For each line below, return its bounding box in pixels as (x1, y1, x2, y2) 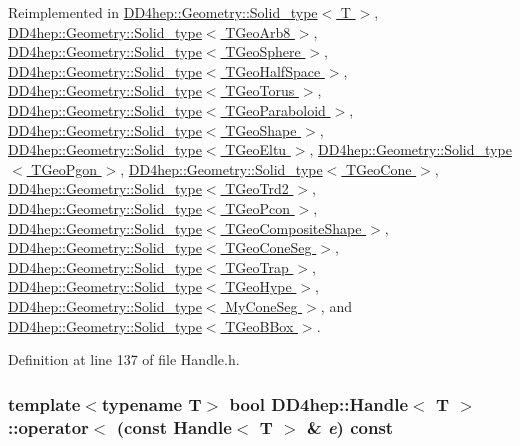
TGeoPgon (31, 158, 97, 179)
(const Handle (116, 414, 232, 439)
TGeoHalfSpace (225, 60, 321, 81)
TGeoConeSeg (225, 237, 312, 258)
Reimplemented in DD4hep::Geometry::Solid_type (8, 2, 318, 22)
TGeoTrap (225, 256, 289, 277)
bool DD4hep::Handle (229, 391, 409, 416)
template (8, 391, 81, 416)
